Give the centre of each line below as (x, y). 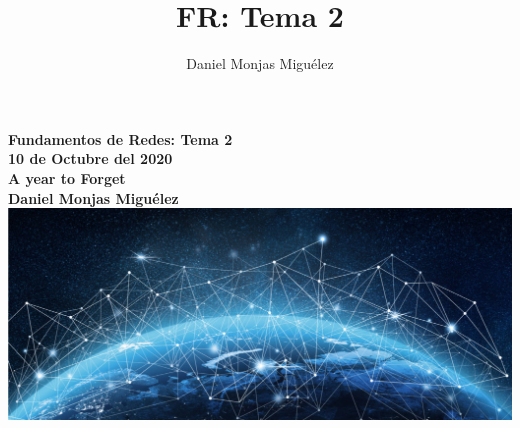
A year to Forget (67, 177)
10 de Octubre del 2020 (90, 158)
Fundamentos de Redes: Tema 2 (120, 138)
